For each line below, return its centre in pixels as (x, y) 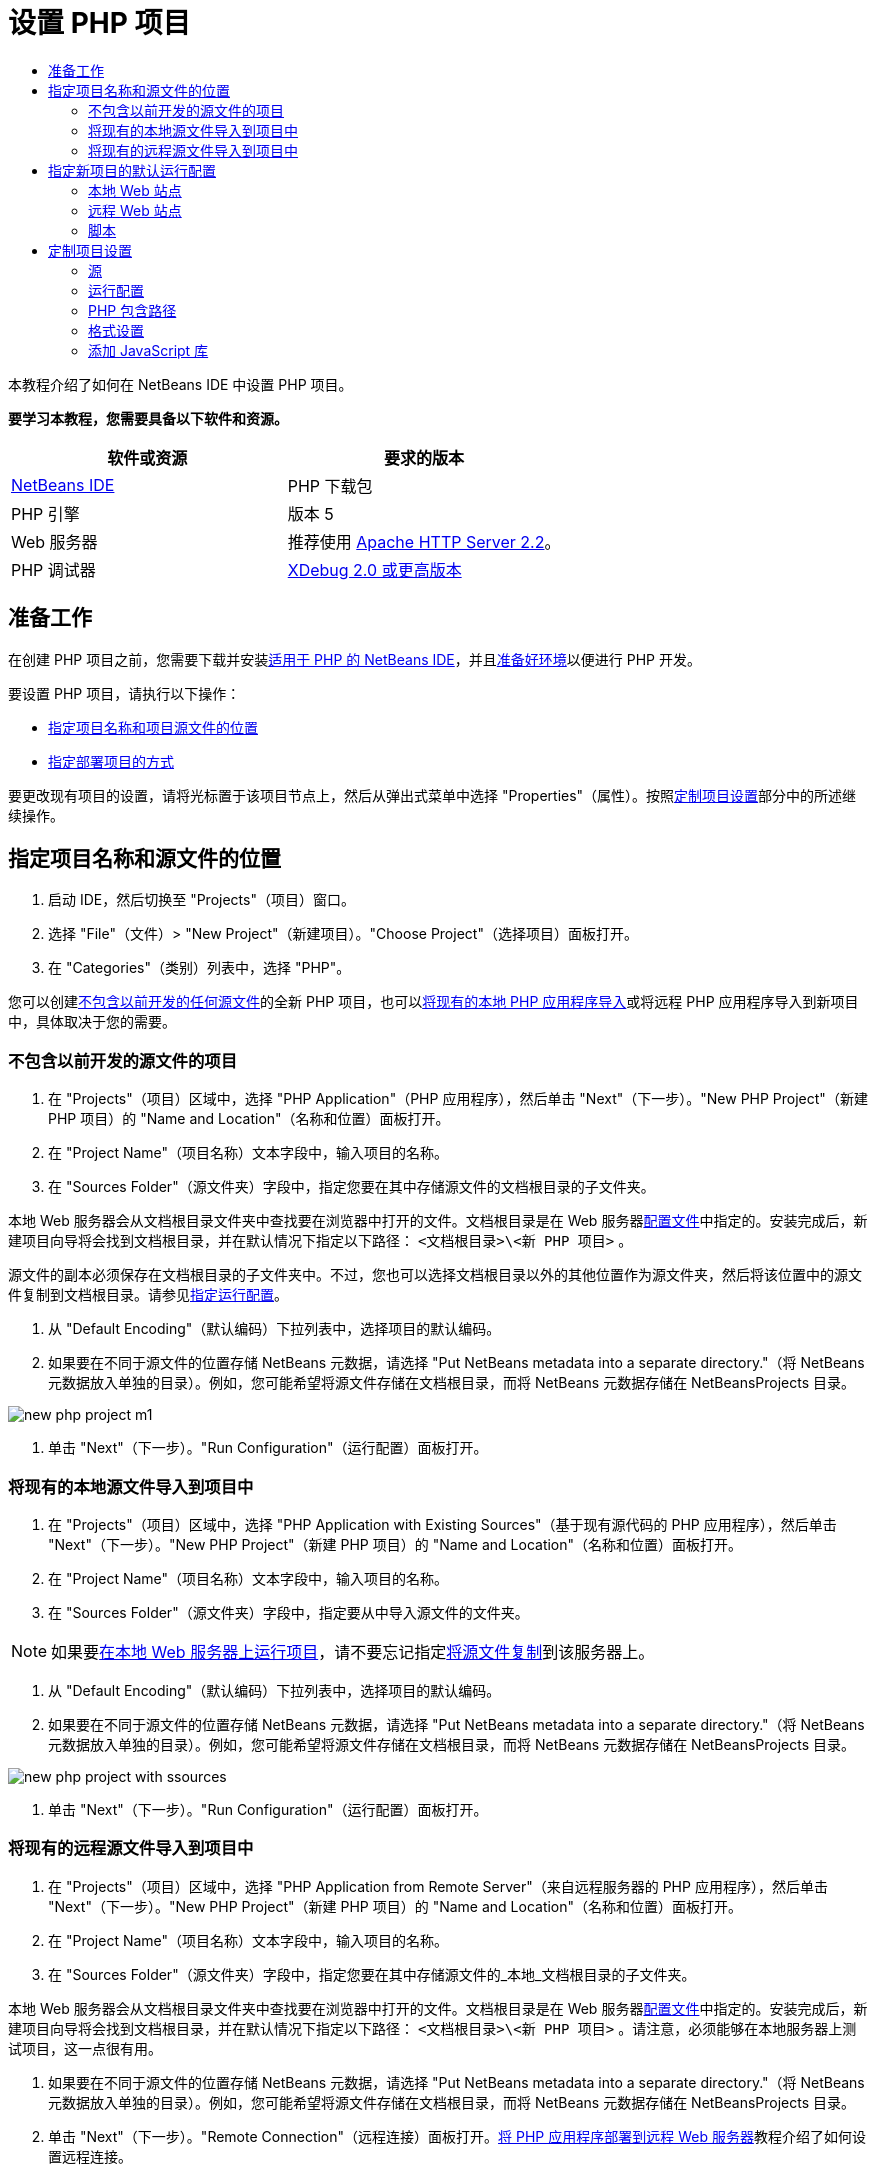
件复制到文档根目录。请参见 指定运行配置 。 (148, 1295)
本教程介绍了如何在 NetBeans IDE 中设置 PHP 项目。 (180, 384)
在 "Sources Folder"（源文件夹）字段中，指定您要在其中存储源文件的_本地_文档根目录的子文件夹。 (372, 1974)
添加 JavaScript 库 (148, 350)
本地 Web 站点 (135, 190)
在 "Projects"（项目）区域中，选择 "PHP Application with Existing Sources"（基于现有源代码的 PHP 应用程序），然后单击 (442, 1524)
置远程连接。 (90, 2156)
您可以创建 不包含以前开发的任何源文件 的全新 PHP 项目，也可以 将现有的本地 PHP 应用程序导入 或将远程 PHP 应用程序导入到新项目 (433, 1002)
